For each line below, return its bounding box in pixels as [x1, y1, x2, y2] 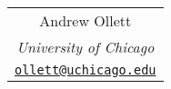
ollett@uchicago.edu [15, 63, 156, 77]
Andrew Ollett [39, 10, 132, 31]
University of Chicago [16, 36, 155, 57]
